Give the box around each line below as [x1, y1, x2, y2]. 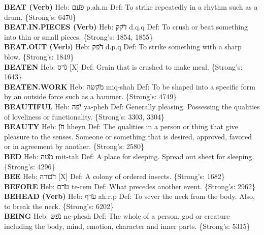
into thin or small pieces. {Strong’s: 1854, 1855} [4, 31, 153, 42]
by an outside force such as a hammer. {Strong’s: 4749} [4, 91, 177, 102]
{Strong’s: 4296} [4, 161, 55, 171]
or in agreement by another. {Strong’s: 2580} [4, 141, 144, 152]
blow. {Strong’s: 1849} [4, 51, 74, 62]
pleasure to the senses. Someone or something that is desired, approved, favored [4, 131, 252, 141]
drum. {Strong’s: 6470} [4, 11, 76, 22]
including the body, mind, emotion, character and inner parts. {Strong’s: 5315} [4, 221, 250, 231]
